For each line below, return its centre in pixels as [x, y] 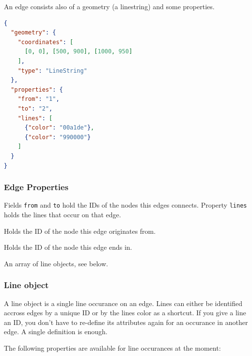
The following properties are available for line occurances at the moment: [112, 348]
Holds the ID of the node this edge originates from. [80, 231]
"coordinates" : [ [46, 42]
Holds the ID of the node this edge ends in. [68, 247]
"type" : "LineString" [52, 71]
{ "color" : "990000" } [58, 137]
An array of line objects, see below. [56, 263]
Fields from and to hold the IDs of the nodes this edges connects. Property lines [126, 205]
